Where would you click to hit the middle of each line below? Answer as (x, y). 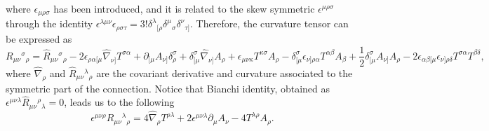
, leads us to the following (119, 102)
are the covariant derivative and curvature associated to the (225, 73)
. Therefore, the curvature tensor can (269, 23)
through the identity (49, 23)
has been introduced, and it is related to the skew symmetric (184, 8)
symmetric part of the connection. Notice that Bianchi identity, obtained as (168, 88)
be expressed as (39, 38)
